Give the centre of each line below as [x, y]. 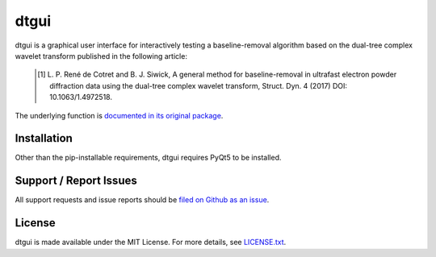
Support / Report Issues [76, 181]
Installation [44, 138]
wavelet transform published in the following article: [101, 56]
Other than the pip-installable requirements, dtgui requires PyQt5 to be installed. [148, 158]
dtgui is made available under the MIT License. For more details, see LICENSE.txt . [151, 242]
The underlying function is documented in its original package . [119, 115]
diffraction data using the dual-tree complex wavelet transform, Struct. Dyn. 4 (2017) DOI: [198, 85]
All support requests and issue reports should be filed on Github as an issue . [142, 200]
